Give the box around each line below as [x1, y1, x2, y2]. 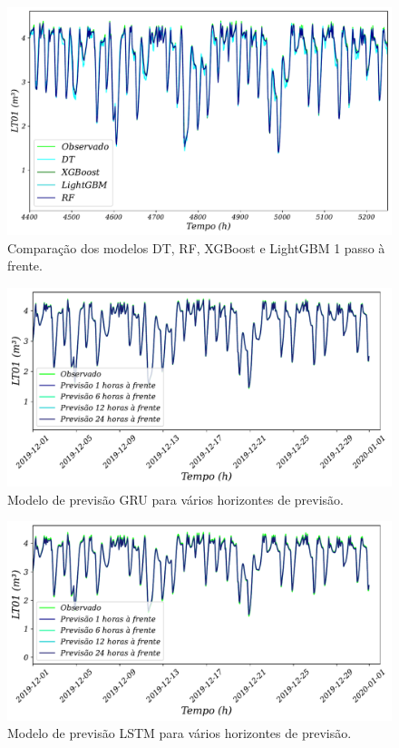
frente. [7, 256, 43, 275]
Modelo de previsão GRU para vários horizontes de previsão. [7, 489, 345, 508]
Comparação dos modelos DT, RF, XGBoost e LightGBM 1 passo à [7, 238, 385, 257]
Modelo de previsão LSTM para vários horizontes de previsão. [7, 723, 352, 743]
